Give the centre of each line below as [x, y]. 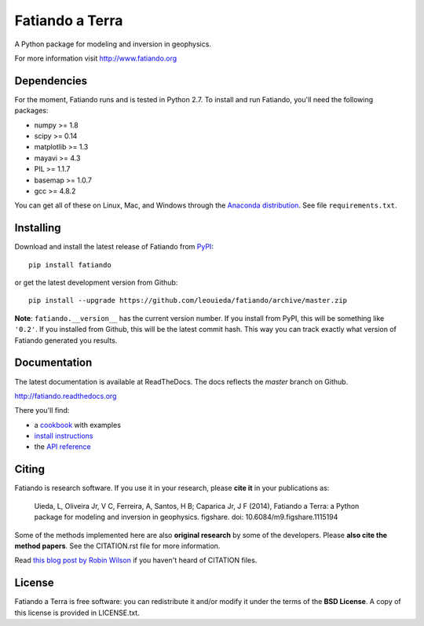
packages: [31, 111]
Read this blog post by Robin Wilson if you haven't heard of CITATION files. [136, 560]
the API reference [63, 447]
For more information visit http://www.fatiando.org [96, 58]
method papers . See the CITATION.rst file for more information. [117, 546]
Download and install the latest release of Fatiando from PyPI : [114, 247]
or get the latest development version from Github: [96, 282]
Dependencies [51, 81]
